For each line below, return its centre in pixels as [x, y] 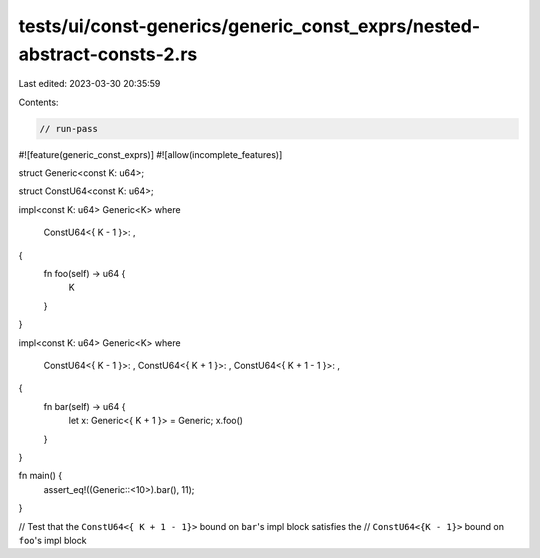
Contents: [38, 102]
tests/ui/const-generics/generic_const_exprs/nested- [249, 26]
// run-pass [69, 128]
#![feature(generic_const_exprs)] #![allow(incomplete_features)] [150, 154]
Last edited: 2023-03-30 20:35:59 [89, 84]
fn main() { [40, 476]
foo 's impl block [52, 540]
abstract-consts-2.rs [108, 54]
